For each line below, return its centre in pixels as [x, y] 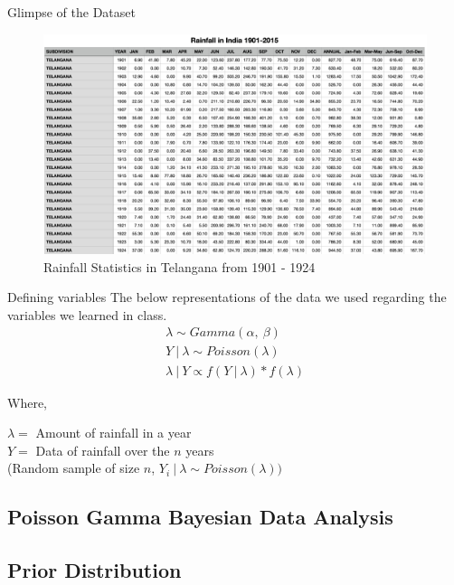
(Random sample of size [74, 468]
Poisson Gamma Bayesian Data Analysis [200, 517]
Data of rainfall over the [103, 450]
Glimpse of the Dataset [71, 12]
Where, [27, 402]
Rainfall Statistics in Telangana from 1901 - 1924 [180, 266]
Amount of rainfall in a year [113, 433]
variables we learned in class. [87, 314]
